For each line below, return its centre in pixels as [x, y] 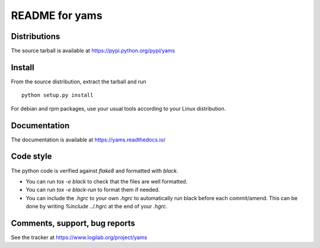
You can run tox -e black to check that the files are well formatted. [107, 181]
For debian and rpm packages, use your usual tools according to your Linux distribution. [119, 108]
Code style [31, 157]
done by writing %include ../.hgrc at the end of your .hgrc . [97, 207]
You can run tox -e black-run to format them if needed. [93, 190]
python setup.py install [57, 95]
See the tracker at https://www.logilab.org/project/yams [79, 237]
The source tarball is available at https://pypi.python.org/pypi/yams [93, 51]
